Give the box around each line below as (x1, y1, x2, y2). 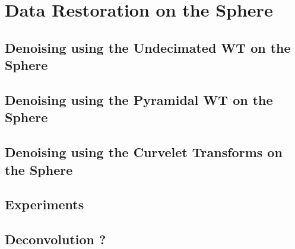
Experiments (5, 195, 84, 213)
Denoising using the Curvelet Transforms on (5, 143, 283, 161)
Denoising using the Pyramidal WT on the (5, 90, 273, 108)
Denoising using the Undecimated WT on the (5, 38, 291, 56)
